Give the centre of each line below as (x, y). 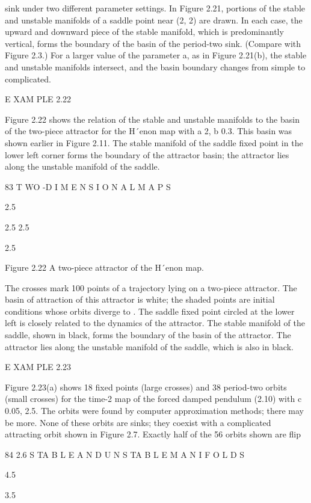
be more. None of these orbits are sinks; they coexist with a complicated (138, 422)
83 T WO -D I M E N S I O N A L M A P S (88, 186)
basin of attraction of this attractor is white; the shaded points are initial (140, 299)
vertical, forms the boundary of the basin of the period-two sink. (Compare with (153, 43)
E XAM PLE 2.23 (38, 367)
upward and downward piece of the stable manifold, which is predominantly (144, 32)
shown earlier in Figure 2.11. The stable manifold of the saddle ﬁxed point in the (154, 142)
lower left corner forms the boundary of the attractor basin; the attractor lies (147, 154)
